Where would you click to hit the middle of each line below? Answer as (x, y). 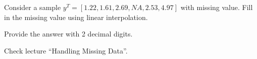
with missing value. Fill (217, 7)
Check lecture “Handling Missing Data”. (66, 50)
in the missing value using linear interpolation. (76, 17)
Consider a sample (33, 7)
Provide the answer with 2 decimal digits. (68, 34)
